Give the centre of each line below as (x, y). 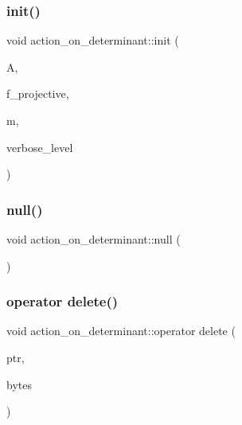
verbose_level (40, 147)
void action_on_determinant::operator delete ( (121, 331)
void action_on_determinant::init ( (93, 40)
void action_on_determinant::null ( (94, 239)
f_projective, (38, 94)
